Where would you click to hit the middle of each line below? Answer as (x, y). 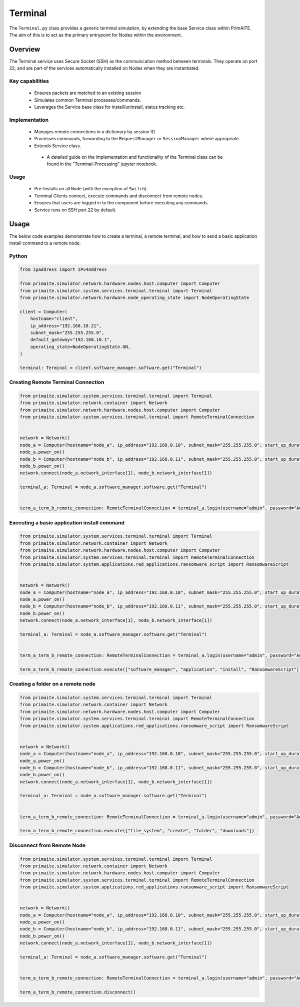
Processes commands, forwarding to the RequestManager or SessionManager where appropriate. (137, 139)
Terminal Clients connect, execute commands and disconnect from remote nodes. (119, 196)
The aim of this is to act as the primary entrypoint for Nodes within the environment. (96, 35)
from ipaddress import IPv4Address (63, 270)
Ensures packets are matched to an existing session (88, 93)
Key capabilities (29, 81)
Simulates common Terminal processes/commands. (87, 100)
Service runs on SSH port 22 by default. (75, 210)
